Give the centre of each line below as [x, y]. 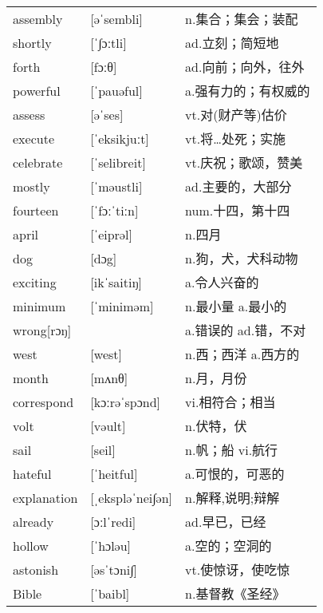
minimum [39, 306]
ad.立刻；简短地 [232, 43]
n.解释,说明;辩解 [232, 498]
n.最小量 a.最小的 [236, 306]
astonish [36, 569]
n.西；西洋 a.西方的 [242, 354]
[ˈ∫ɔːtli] [108, 42]
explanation [45, 497]
